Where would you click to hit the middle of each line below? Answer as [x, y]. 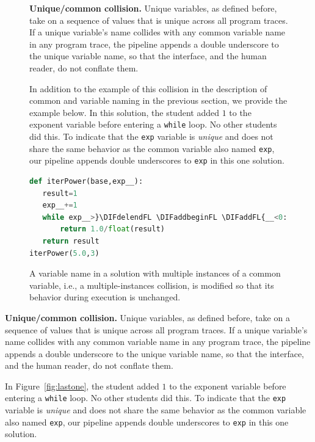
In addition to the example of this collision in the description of [148, 88]
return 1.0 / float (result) [112, 229]
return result [71, 241]
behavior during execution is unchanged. [105, 297]
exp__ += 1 [60, 205]
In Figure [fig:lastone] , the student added [82, 386]
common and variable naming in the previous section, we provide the [158, 100]
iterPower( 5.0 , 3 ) [64, 253]
